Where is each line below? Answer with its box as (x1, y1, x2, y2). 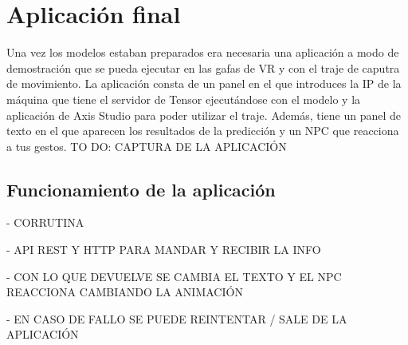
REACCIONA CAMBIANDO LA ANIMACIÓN (6, 284, 243, 300)
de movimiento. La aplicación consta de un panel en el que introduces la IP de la (6, 75, 402, 92)
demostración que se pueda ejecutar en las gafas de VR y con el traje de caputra (6, 59, 400, 76)
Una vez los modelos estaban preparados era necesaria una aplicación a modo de (6, 44, 399, 61)
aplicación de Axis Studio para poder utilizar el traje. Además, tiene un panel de (6, 106, 402, 123)
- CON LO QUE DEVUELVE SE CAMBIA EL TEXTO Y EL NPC (6, 268, 342, 284)
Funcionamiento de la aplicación (6, 176, 276, 201)
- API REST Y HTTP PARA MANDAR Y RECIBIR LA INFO (6, 241, 321, 258)
